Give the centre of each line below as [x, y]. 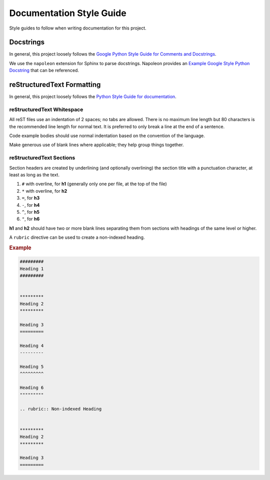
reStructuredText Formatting [55, 85]
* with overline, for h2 [44, 191]
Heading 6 [32, 388]
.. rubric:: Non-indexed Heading [61, 409]
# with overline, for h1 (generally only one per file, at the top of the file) [94, 184]
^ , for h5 [31, 212]
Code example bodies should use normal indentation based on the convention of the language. [107, 136]
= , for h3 [31, 198]
